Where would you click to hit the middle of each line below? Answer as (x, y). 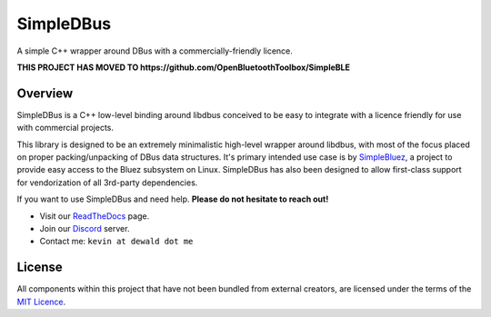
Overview (45, 93)
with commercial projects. (65, 128)
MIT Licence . (41, 302)
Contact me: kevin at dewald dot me (116, 242)
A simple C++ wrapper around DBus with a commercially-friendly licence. (155, 51)
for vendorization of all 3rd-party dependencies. (107, 183)
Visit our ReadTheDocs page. (95, 216)
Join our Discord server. (85, 228)
